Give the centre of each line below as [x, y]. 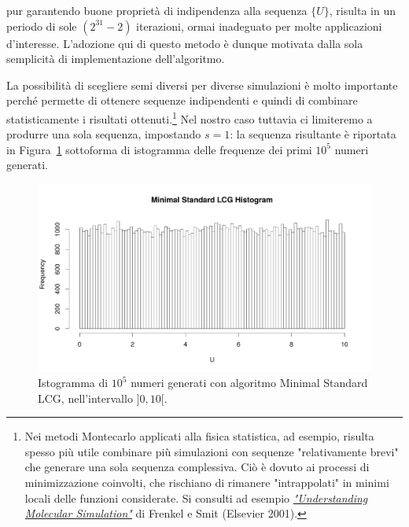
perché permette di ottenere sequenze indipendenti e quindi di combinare [182, 100]
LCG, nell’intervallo [85, 398]
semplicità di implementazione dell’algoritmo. [116, 59]
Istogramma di [73, 383]
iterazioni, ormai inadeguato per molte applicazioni [259, 26]
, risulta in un [362, 10]
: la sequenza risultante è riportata [313, 134]
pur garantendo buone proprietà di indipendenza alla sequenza [157, 10]
